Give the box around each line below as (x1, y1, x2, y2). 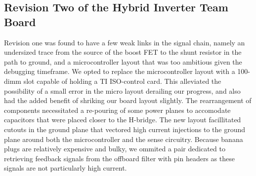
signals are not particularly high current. (4, 163, 127, 173)
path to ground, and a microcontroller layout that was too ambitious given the (4, 56, 242, 67)
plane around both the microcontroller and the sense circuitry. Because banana (4, 134, 243, 144)
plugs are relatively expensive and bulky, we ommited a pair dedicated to (4, 143, 225, 154)
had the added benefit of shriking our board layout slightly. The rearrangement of (4, 95, 252, 106)
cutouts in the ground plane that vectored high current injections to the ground (4, 124, 246, 134)
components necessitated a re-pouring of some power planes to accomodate (4, 105, 231, 115)
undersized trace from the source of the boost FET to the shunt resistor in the (4, 47, 242, 57)
